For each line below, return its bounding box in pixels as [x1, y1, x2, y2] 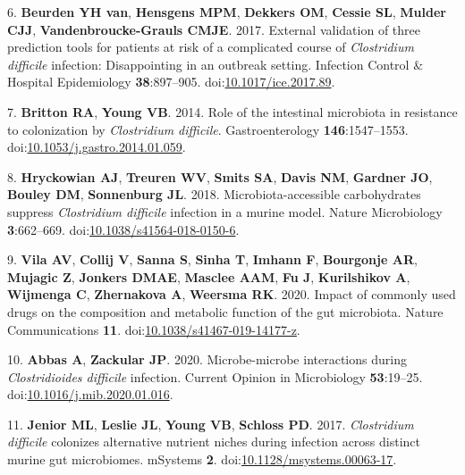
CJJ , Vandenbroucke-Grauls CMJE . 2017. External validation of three [7, 20, 420, 38]
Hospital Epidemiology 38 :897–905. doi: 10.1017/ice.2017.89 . [7, 72, 335, 91]
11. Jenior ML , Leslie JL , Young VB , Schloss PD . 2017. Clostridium [7, 414, 414, 433]
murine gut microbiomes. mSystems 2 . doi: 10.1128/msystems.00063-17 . [7, 450, 397, 469]
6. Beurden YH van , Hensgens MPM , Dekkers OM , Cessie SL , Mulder [7, 3, 446, 21]
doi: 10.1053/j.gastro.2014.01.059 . [7, 137, 186, 156]
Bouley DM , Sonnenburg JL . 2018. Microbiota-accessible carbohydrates [7, 185, 421, 204]
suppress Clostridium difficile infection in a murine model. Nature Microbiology [7, 202, 443, 221]
